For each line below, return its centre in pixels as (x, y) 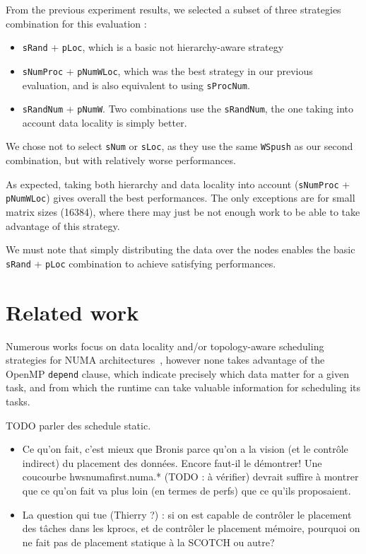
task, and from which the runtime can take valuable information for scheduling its (183, 387)
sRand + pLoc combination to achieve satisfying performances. (141, 263)
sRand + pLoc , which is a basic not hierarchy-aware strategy (153, 47)
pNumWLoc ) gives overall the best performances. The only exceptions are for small (181, 198)
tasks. (18, 401)
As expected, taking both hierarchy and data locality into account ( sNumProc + (178, 184)
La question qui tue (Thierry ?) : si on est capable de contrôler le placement (187, 514)
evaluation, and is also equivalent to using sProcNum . (136, 85)
